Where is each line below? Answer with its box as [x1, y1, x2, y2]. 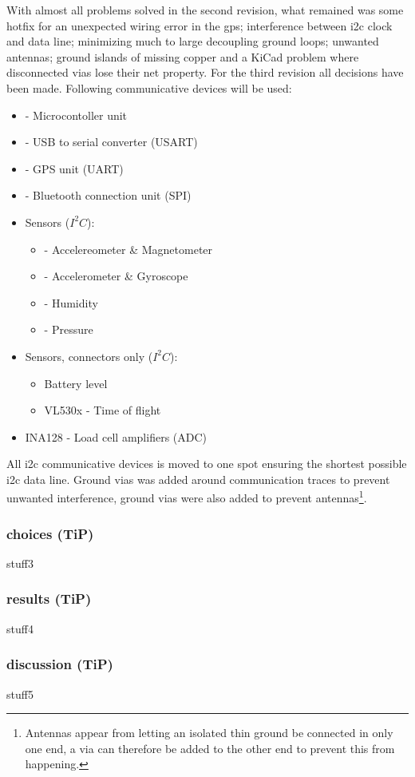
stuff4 [6, 620, 34, 636]
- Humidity [44, 294, 98, 311]
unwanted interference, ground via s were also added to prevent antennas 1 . [6, 487, 367, 506]
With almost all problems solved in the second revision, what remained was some [6, 2, 404, 18]
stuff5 [6, 685, 34, 702]
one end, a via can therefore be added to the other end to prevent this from [25, 739, 395, 756]
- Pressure [44, 321, 93, 338]
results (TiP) [6, 589, 92, 609]
